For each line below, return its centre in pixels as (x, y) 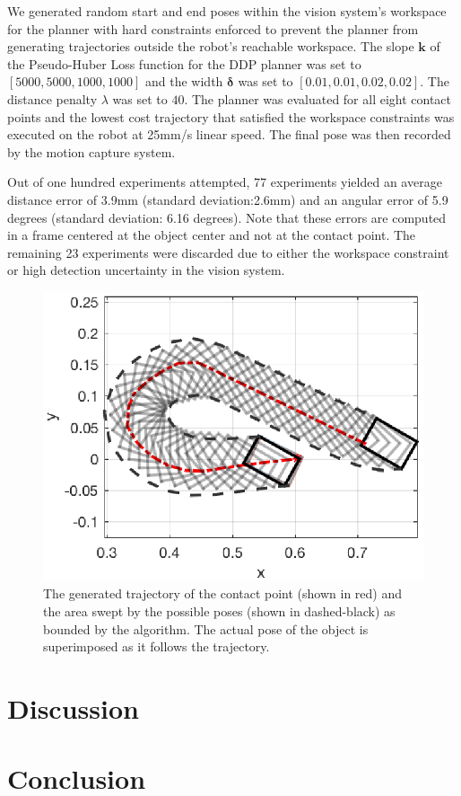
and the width (184, 81)
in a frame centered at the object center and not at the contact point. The (212, 235)
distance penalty (52, 98)
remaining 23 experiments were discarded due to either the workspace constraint (228, 252)
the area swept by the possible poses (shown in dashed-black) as (219, 611)
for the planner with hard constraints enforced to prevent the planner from (213, 28)
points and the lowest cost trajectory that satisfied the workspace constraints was (231, 116)
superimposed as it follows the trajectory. (157, 646)
